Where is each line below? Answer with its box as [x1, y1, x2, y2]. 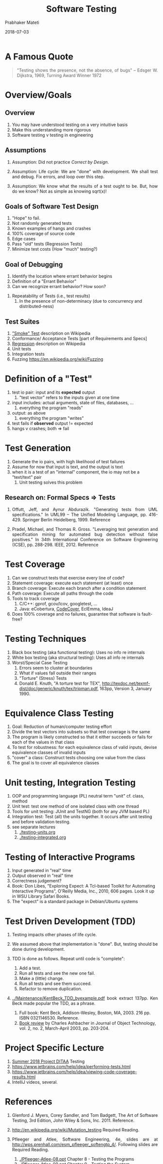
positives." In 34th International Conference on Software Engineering [12, 536, 158, 542]
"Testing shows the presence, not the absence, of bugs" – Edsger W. [16, 67, 158, 73]
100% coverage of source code [12, 231, 75, 236]
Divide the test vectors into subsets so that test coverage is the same [12, 729, 150, 735]
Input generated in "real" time [12, 868, 72, 873]
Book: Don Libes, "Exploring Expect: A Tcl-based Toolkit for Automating [12, 883, 156, 889]
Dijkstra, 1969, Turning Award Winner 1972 [16, 72, 102, 78]
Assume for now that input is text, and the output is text [12, 464, 123, 470]
